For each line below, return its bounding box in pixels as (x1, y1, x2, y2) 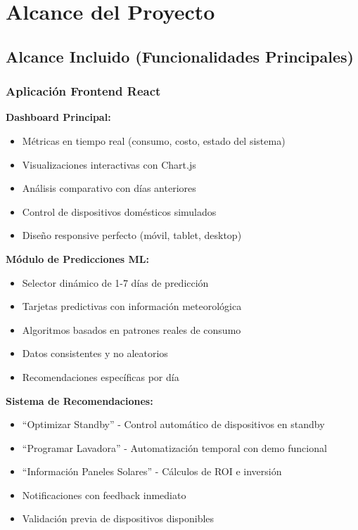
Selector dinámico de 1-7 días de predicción (22, 275, 209, 290)
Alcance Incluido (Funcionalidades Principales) (6, 45, 354, 67)
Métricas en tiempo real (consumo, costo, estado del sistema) (22, 133, 286, 148)
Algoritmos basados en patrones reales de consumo (22, 322, 241, 337)
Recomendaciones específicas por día (22, 369, 179, 384)
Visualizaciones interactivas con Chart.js (22, 157, 196, 172)
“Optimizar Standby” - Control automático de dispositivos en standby (22, 417, 325, 432)
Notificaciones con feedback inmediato (22, 487, 186, 502)
